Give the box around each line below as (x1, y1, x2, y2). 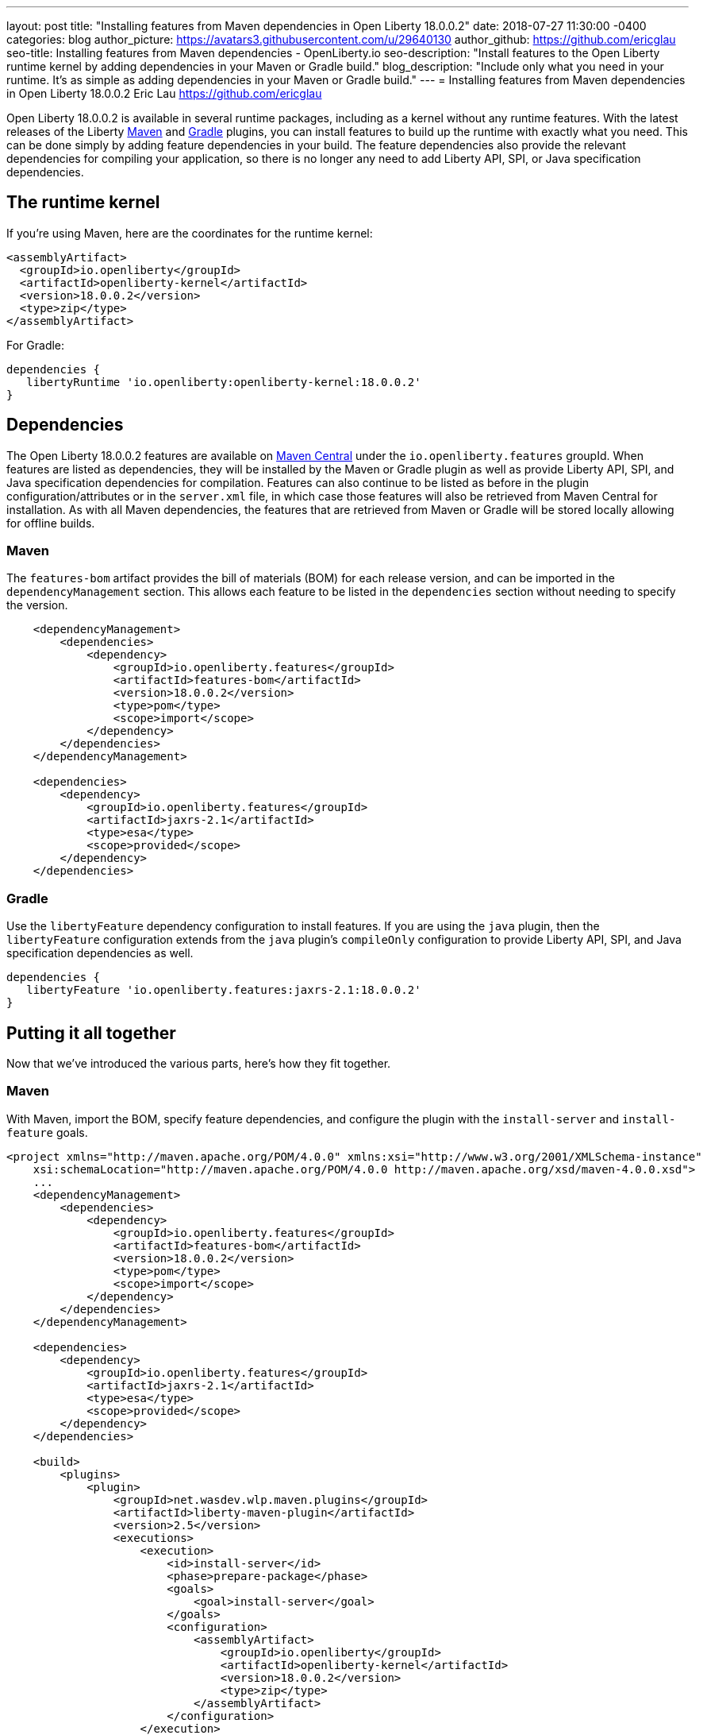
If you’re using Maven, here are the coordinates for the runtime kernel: (6, 226, 373, 240)
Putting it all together (6, 1022, 176, 1043)
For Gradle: (6, 338, 65, 352)
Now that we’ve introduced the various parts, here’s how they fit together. (6, 1057, 391, 1071)
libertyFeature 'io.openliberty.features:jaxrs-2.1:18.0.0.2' (26, 983, 421, 997)
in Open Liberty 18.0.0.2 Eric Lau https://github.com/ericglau (6, 87, 322, 100)
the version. (6, 598, 68, 612)
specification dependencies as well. (6, 946, 194, 960)
